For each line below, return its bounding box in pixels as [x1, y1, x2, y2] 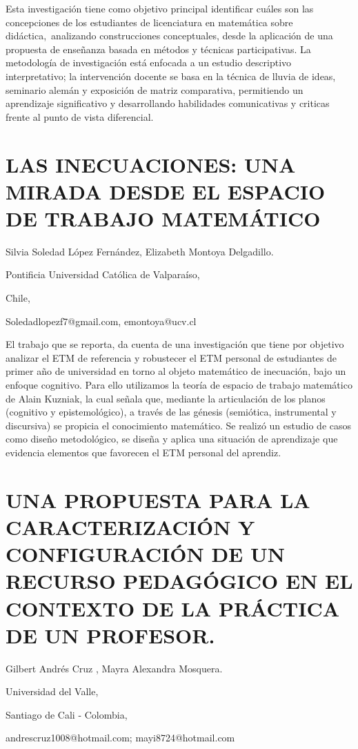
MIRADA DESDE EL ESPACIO [6, 177, 326, 205]
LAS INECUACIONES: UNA [6, 150, 296, 178]
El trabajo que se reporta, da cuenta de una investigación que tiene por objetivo [6, 337, 344, 351]
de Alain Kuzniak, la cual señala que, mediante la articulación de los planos [6, 391, 326, 405]
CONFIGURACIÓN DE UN [6, 540, 285, 568]
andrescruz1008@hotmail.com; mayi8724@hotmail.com [6, 730, 235, 745]
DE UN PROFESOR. [6, 621, 215, 649]
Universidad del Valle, [6, 684, 99, 699]
